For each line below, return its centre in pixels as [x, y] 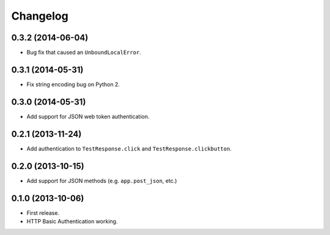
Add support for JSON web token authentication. [88, 116]
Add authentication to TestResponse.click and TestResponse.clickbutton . [129, 148]
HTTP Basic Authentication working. [72, 221]
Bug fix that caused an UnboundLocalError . [84, 53]
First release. [43, 213]
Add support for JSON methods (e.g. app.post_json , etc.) [102, 181]
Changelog [40, 16]
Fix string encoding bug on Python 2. [73, 84]
